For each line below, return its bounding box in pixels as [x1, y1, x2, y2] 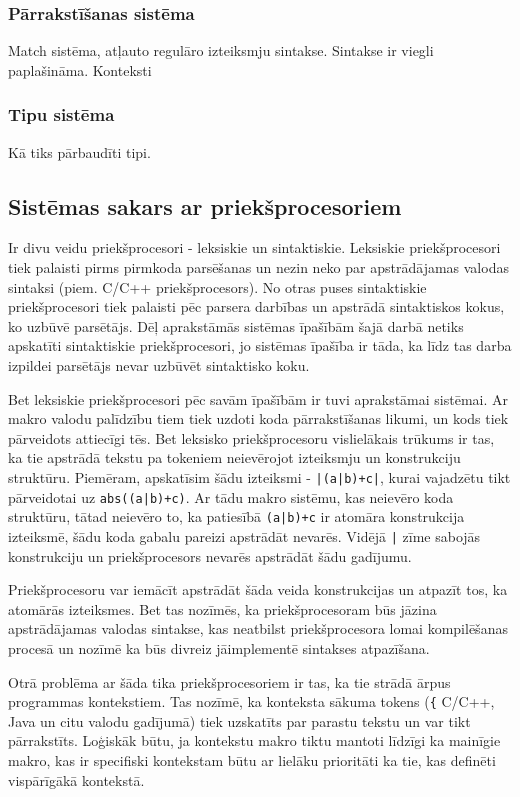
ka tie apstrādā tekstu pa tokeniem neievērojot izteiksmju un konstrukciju [8, 447, 461, 468]
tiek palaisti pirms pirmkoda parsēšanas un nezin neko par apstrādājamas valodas [8, 257, 509, 278]
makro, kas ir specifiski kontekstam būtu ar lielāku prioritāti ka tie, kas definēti [8, 749, 496, 770]
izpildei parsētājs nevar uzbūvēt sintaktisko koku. [8, 354, 310, 375]
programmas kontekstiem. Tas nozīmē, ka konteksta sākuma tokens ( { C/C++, [8, 691, 495, 712]
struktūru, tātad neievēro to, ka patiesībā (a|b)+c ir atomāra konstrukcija [8, 506, 465, 527]
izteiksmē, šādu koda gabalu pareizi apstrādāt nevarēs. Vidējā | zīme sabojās [8, 525, 481, 546]
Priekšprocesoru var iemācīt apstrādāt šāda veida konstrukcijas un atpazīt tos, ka [8, 579, 508, 600]
